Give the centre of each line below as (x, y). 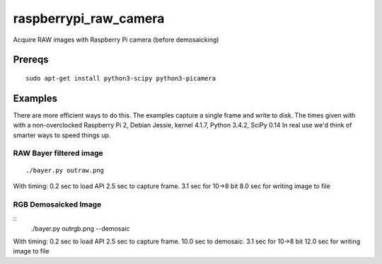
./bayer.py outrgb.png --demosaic (80, 228)
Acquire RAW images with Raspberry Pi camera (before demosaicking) (116, 40)
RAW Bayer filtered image (58, 154)
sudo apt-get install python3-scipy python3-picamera (121, 78)
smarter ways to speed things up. (62, 135)
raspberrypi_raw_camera (89, 18)
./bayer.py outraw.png (65, 170)
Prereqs (31, 60)
